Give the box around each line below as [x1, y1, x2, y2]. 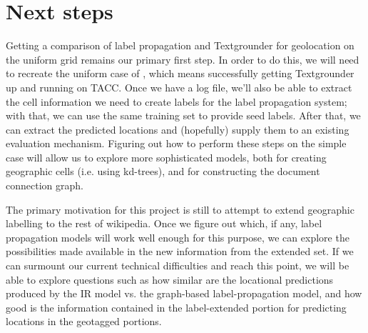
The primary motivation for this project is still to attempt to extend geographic [6, 202, 354, 217]
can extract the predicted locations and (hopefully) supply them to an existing [6, 121, 349, 136]
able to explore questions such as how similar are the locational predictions [6, 272, 334, 287]
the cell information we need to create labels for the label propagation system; [6, 94, 347, 109]
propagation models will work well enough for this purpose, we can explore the [6, 229, 349, 244]
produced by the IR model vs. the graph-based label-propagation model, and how [6, 286, 362, 301]
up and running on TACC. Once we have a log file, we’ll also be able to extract [6, 79, 352, 94]
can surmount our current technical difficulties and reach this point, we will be [6, 258, 349, 273]
